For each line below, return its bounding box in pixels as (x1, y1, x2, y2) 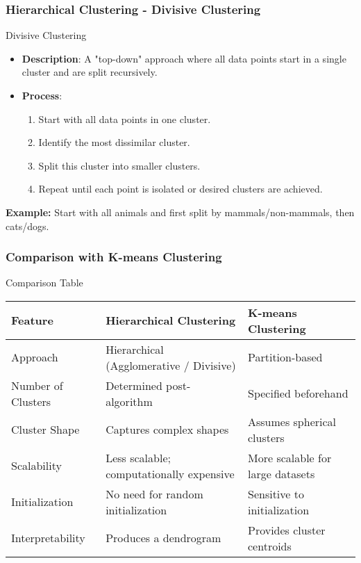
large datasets (248, 465, 315, 482)
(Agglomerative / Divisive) (106, 357, 236, 373)
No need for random (106, 485, 203, 502)
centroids (248, 537, 292, 554)
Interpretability (11, 530, 85, 546)
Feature (11, 312, 53, 329)
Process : (22, 88, 62, 102)
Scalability (11, 457, 62, 474)
